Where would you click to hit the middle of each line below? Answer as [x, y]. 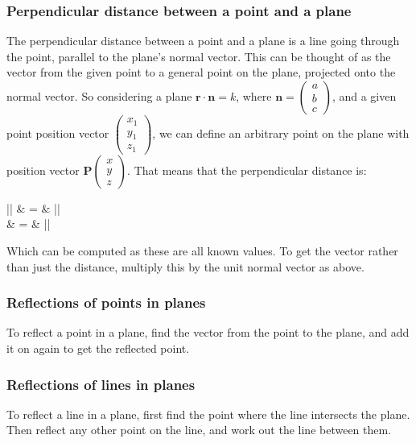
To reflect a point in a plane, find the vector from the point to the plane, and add [208, 332]
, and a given [364, 96]
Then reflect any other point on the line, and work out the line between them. [199, 430]
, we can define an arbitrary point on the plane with [281, 132]
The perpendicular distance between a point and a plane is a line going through [203, 41]
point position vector [58, 132]
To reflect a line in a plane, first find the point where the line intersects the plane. [208, 414]
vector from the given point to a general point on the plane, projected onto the [201, 72]
